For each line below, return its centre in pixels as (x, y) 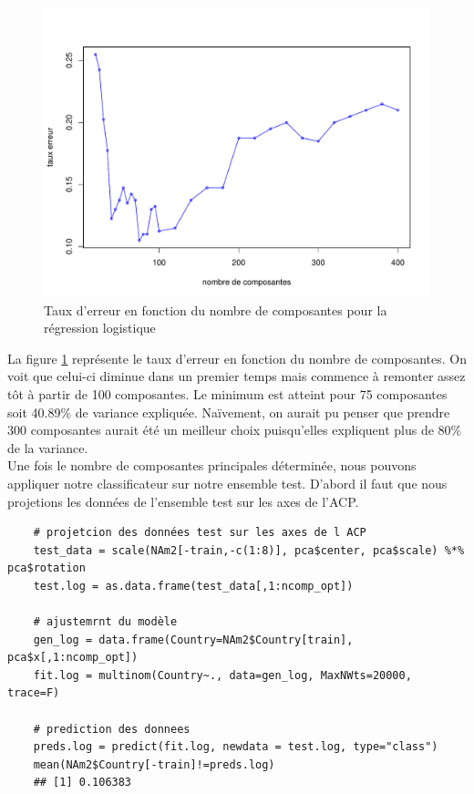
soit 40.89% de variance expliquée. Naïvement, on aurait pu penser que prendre (229, 412)
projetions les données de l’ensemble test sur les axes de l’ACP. (183, 501)
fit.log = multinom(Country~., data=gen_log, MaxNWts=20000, (222, 675)
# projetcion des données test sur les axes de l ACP (200, 533)
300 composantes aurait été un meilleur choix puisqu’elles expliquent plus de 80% (235, 430)
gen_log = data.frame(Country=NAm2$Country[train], (193, 639)
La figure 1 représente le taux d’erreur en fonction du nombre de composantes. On (237, 358)
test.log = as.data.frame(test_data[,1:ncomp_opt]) (193, 586)
